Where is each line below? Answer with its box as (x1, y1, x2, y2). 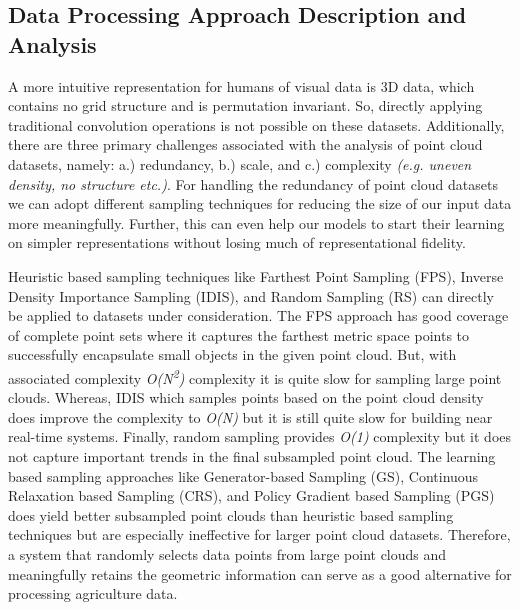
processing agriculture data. (8, 583, 178, 604)
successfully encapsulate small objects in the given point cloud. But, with (8, 344, 457, 365)
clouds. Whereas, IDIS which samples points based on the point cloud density (8, 387, 484, 408)
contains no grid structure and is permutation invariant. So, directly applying (8, 95, 483, 116)
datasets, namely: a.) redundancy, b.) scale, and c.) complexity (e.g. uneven (8, 153, 472, 174)
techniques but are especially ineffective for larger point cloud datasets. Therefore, (8, 524, 511, 545)
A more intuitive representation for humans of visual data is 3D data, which (8, 75, 475, 96)
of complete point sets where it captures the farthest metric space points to (8, 324, 470, 345)
